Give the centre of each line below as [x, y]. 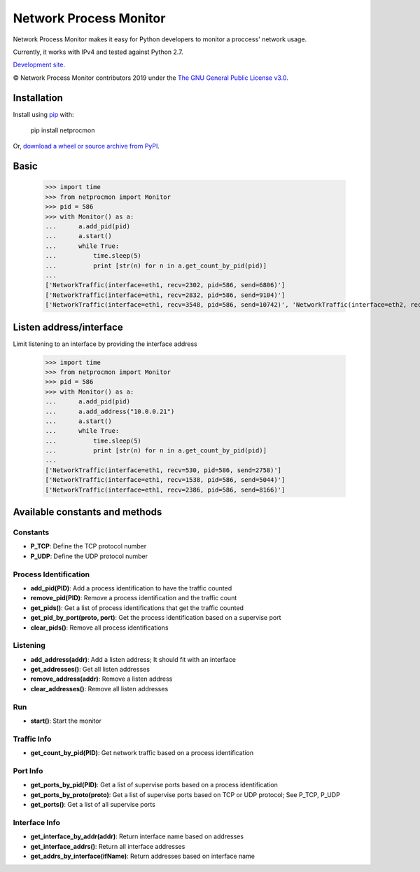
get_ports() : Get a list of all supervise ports [93, 805]
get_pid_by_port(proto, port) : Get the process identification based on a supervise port [156, 618]
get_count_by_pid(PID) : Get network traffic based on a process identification [142, 753]
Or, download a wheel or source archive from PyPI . [86, 146]
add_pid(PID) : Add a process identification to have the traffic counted [131, 588]
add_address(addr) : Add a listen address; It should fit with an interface [133, 659]
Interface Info [37, 822]
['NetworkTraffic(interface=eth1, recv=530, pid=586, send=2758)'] [163, 470]
